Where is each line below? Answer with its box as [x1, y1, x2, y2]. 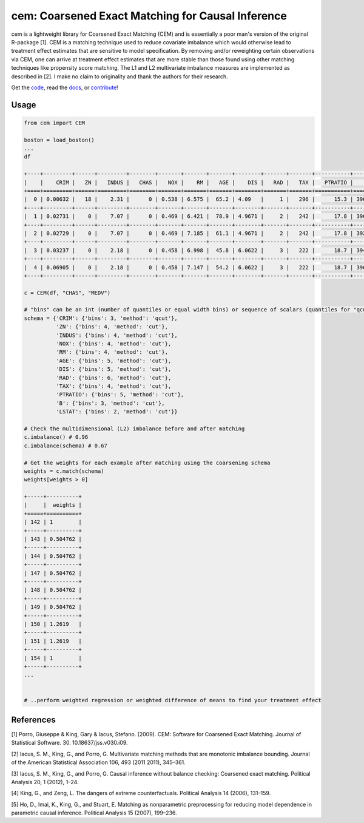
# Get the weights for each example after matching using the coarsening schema [24, 459, 271, 466]
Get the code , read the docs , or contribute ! [11, 84, 118, 91]
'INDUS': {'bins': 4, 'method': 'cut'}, [55, 331, 178, 339]
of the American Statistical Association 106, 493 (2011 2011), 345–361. [11, 759, 186, 766]
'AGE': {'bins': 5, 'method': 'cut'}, [55, 357, 172, 364]
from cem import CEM [24, 119, 85, 126]
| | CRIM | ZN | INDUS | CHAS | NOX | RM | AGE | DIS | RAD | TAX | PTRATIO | [24, 179, 354, 186]
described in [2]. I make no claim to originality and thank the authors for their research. [11, 73, 229, 80]
